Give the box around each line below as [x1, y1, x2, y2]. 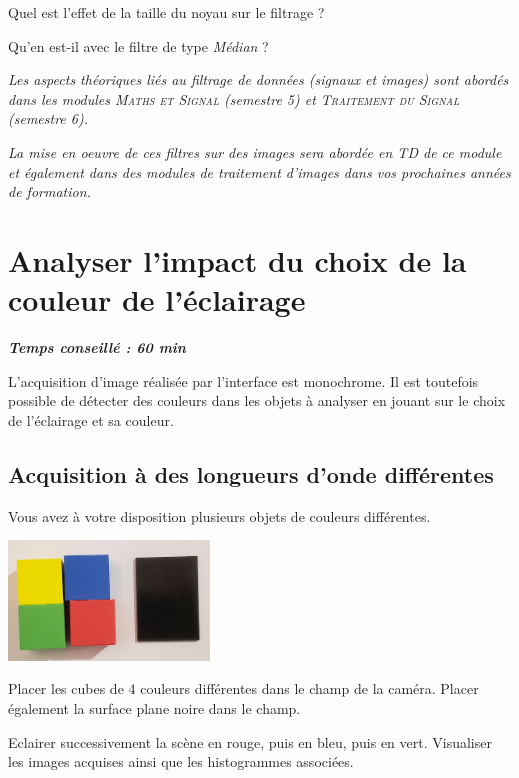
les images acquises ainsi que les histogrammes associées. [8, 751, 354, 772]
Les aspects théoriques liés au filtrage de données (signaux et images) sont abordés [8, 69, 509, 90]
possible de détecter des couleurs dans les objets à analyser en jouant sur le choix [8, 390, 506, 411]
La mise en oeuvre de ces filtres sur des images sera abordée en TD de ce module [8, 141, 502, 162]
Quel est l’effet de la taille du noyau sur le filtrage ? [8, 2, 325, 22]
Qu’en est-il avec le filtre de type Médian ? [8, 35, 269, 56]
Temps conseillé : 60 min [8, 337, 186, 358]
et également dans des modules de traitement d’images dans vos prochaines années [8, 161, 511, 182]
